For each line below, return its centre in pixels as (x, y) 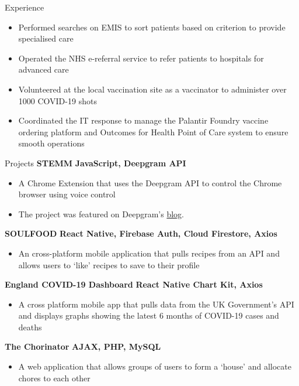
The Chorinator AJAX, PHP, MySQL (83, 346)
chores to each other (54, 378)
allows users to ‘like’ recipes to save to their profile (109, 264)
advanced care (44, 69)
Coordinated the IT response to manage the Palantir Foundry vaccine (143, 120)
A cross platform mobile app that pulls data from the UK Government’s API (156, 304)
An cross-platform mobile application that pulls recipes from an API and (149, 253)
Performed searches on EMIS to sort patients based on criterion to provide (152, 27)
